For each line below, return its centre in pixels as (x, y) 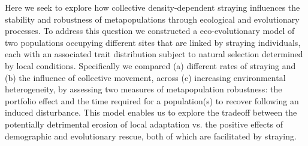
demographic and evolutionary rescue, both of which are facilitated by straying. (151, 136)
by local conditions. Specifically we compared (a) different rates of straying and (150, 65)
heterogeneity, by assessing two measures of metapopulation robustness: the (144, 89)
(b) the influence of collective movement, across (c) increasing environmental (145, 77)
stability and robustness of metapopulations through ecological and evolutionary (152, 19)
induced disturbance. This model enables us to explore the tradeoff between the (151, 112)
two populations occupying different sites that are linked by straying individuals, (153, 42)
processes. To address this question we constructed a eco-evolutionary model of (150, 31)
